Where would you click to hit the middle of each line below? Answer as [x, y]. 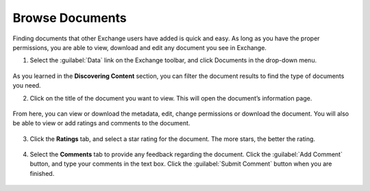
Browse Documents [70, 18]
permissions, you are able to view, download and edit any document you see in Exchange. [140, 47]
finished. [42, 173]
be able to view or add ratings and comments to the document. [101, 123]
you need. [27, 86]
